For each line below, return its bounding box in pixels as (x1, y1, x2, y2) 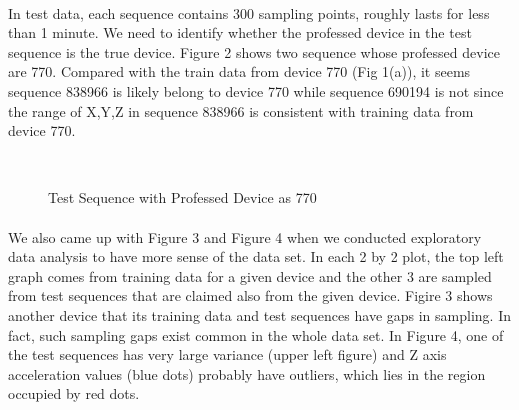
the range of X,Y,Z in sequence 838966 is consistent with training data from (8, 100, 474, 121)
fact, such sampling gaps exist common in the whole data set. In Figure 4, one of (8, 324, 504, 345)
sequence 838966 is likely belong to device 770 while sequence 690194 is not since (8, 80, 504, 101)
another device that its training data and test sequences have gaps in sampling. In (8, 304, 511, 325)
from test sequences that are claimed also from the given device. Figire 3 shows (8, 285, 493, 306)
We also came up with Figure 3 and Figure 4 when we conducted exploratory (8, 226, 482, 247)
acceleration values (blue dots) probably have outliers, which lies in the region (8, 363, 486, 384)
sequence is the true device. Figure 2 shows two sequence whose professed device (8, 41, 500, 62)
